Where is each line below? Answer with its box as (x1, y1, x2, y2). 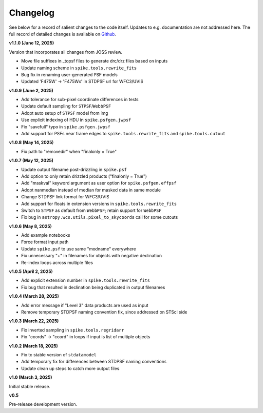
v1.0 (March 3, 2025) (9, 374, 52, 380)
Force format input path (21, 239, 69, 245)
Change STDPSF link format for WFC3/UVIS (21, 194, 110, 200)
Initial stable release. (9, 383, 51, 389)
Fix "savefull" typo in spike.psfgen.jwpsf (21, 124, 111, 129)
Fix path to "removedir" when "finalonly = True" (21, 148, 117, 154)
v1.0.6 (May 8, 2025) (9, 223, 52, 229)
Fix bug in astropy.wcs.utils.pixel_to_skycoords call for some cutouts (21, 214, 178, 220)
